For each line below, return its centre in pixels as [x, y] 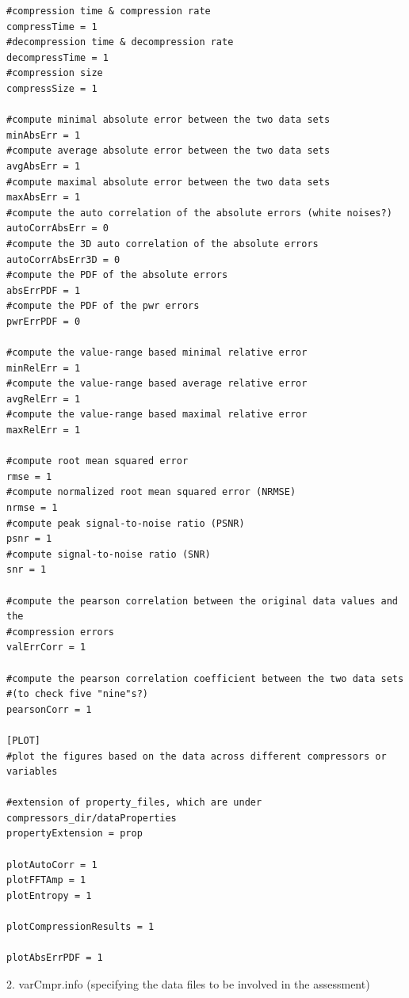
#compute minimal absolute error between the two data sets [168, 120]
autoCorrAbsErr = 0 [57, 229]
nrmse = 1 [32, 508]
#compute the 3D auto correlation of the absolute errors [162, 244]
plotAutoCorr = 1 [52, 865]
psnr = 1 [29, 539]
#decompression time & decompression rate [120, 42]
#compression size [55, 73]
